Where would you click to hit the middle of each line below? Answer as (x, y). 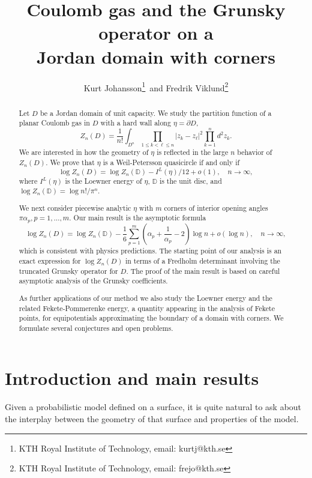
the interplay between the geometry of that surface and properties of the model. (152, 419)
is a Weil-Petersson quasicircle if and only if (171, 162)
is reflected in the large (193, 152)
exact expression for (50, 261)
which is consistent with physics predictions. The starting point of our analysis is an (150, 251)
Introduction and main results (132, 378)
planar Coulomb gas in (54, 123)
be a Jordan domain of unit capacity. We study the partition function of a (156, 113)
